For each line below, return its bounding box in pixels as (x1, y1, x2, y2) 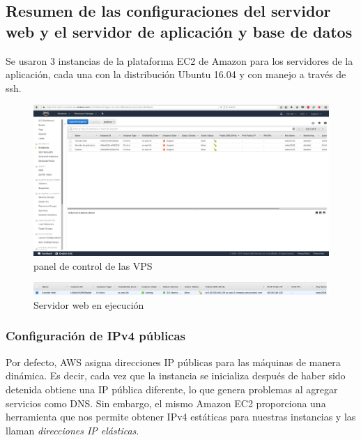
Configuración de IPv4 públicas (6, 327, 186, 344)
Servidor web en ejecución (33, 297, 144, 312)
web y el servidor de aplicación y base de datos (6, 20, 353, 42)
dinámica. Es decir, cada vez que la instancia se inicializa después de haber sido (6, 368, 346, 383)
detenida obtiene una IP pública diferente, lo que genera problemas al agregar (6, 381, 338, 396)
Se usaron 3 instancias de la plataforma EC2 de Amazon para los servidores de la (6, 53, 353, 68)
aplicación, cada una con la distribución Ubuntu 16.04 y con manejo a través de (6, 67, 346, 82)
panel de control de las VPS (33, 258, 153, 273)
